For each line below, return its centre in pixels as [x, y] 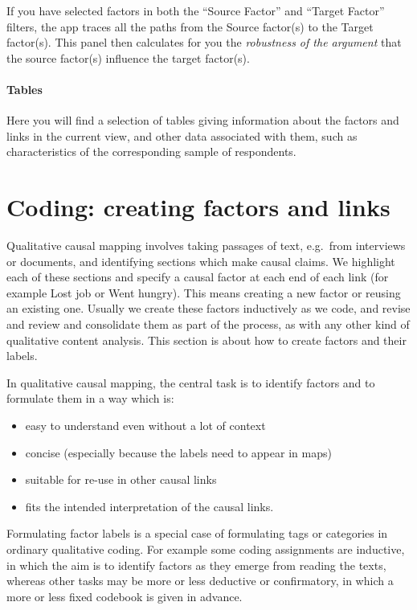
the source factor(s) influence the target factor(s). [128, 57]
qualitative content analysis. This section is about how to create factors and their [206, 340]
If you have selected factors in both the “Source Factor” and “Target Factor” [196, 10]
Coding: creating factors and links [198, 207]
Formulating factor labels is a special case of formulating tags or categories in [197, 533]
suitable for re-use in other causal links [121, 479]
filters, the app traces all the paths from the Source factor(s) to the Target [190, 26]
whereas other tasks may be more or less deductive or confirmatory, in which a [200, 581]
